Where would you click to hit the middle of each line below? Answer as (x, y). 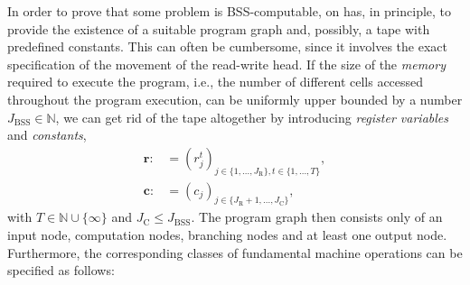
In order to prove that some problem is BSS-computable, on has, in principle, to (230, 11)
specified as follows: (61, 270)
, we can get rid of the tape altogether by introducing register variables (252, 117)
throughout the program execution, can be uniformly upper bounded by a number (235, 99)
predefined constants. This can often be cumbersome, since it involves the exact (227, 46)
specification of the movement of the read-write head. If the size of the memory (226, 64)
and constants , (47, 135)
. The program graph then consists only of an (317, 217)
